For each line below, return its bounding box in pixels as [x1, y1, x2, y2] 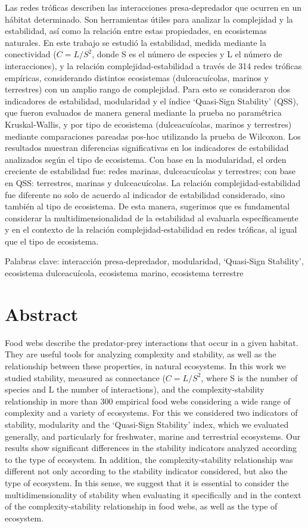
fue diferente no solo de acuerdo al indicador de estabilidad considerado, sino [5, 188, 285, 200]
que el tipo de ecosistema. [5, 234, 99, 247]
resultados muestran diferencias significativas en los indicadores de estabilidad [5, 141, 289, 154]
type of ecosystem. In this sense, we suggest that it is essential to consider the [5, 476, 289, 489]
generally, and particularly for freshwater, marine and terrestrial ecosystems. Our [5, 430, 301, 442]
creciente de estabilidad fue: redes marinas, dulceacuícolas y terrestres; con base [5, 165, 295, 177]
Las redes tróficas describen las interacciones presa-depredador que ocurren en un [5, 1, 302, 13]
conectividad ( [5, 48, 57, 60]
